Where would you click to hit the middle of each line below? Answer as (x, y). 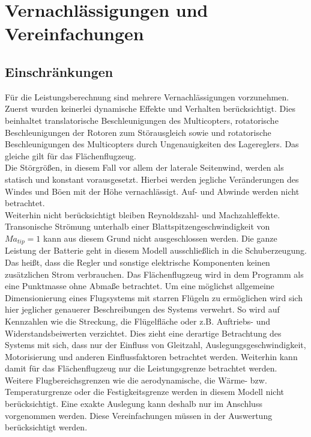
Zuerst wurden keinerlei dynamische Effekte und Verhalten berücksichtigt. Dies (150, 108)
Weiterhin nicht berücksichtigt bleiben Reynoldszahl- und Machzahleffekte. (143, 214)
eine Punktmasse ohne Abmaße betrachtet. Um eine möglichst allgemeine (140, 286)
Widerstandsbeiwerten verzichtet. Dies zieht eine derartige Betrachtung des (143, 333)
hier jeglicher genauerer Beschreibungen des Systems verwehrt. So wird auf (142, 309)
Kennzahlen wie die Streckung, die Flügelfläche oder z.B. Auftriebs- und (137, 321)
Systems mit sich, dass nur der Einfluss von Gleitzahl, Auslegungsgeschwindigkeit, (155, 345)
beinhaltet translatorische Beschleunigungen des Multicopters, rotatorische (142, 120)
